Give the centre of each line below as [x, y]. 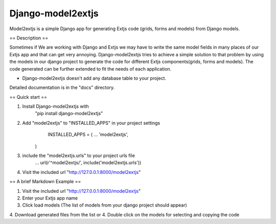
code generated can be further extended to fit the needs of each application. [90, 69]
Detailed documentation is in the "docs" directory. [62, 87]
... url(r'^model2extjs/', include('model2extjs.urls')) [88, 163]
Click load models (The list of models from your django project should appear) [105, 205]
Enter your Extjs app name [50, 198]
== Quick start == [28, 97]
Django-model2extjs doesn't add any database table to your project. [94, 78]
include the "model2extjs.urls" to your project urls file [79, 155]
